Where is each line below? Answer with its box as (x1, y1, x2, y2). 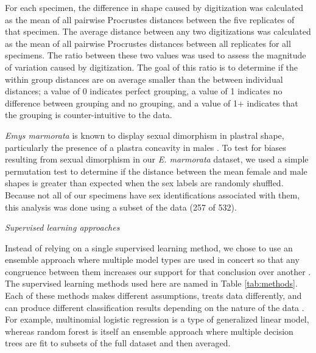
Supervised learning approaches (5, 221, 120, 234)
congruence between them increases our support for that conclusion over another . (5, 265, 311, 278)
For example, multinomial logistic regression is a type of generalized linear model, (5, 313, 309, 326)
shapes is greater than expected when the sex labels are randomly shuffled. (5, 177, 284, 189)
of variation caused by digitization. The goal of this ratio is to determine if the (5, 60, 298, 73)
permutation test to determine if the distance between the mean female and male (5, 164, 307, 177)
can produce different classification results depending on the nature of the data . (5, 301, 304, 313)
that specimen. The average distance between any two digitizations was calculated (5, 25, 311, 38)
